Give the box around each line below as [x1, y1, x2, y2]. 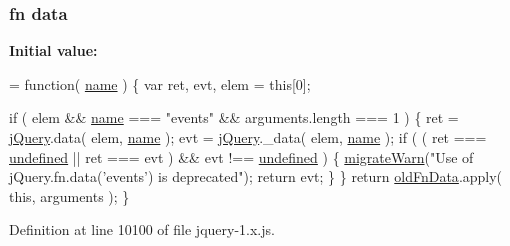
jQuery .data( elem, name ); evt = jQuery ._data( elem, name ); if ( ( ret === [9, 127, 487, 147]
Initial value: [9, 40, 98, 61]
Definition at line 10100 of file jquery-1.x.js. [9, 219, 275, 240]
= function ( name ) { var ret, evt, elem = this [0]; [9, 73, 311, 94]
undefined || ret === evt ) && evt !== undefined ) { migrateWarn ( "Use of [9, 146, 474, 167]
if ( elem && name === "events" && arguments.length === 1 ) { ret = [9, 107, 459, 128]
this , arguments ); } [9, 185, 130, 206]
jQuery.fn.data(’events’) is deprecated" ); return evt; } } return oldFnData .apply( [9, 166, 503, 187]
